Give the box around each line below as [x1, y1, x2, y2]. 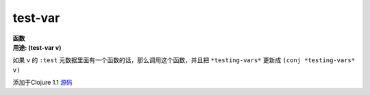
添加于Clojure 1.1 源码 [12, 79, 73, 87]
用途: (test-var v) [12, 43, 62, 51]
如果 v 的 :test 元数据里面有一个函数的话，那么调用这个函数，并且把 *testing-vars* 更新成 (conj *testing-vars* [12, 56, 356, 64]
